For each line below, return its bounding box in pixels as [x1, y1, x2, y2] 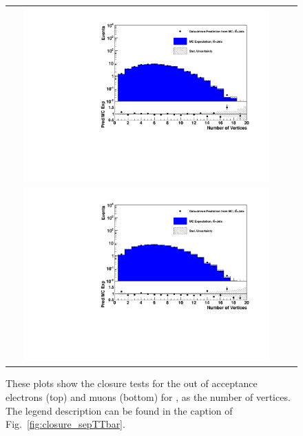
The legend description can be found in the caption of [6, 403, 233, 417]
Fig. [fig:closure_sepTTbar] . [6, 417, 125, 431]
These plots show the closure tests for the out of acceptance [6, 376, 258, 391]
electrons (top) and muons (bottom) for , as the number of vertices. [6, 390, 291, 404]
